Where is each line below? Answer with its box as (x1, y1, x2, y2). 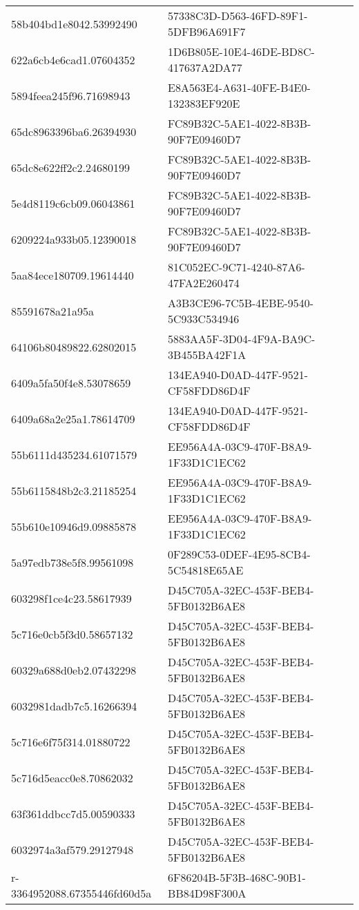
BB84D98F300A (168, 885, 246, 901)
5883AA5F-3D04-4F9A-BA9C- (168, 331, 316, 347)
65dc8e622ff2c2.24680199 (11, 159, 130, 175)
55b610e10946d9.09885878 (11, 518, 137, 534)
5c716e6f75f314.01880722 (11, 733, 130, 750)
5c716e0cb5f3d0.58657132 (11, 626, 133, 642)
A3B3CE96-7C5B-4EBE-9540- (168, 295, 314, 311)
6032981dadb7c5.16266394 (11, 697, 137, 714)
